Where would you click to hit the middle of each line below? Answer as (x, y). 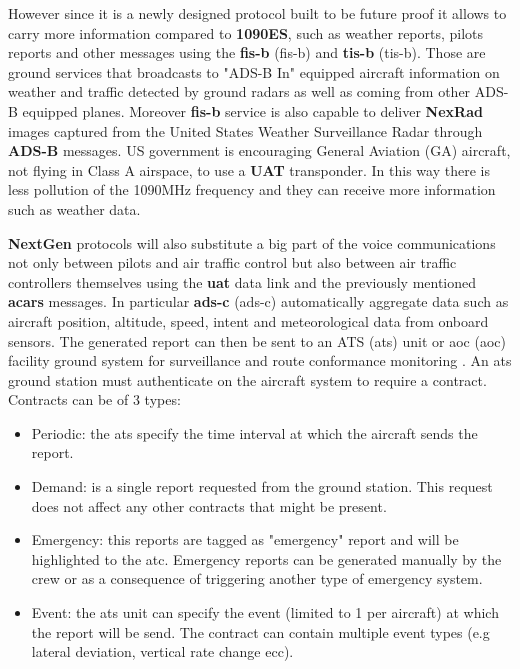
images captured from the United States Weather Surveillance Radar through (245, 130)
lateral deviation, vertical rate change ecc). (162, 651)
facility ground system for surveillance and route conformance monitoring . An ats (260, 360)
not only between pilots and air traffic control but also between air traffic (232, 262)
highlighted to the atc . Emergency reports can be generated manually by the (266, 558)
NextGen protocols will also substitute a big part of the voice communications (252, 242)
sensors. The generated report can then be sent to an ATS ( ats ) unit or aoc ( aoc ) (257, 340)
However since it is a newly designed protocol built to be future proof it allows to (257, 13)
